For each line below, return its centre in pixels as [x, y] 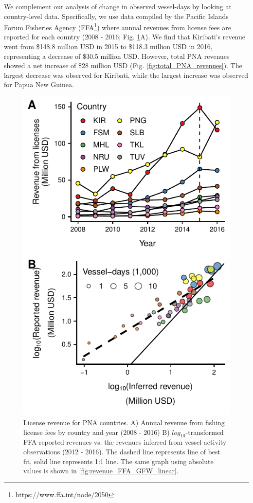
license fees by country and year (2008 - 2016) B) [97, 432]
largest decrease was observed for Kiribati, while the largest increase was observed [126, 75]
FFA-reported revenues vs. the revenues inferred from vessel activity [125, 442]
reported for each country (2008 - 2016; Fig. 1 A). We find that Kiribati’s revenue [125, 37]
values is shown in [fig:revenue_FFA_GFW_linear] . [101, 471]
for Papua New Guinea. [39, 84]
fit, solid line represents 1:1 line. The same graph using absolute [118, 461]
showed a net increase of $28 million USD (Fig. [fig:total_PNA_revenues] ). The [123, 65]
